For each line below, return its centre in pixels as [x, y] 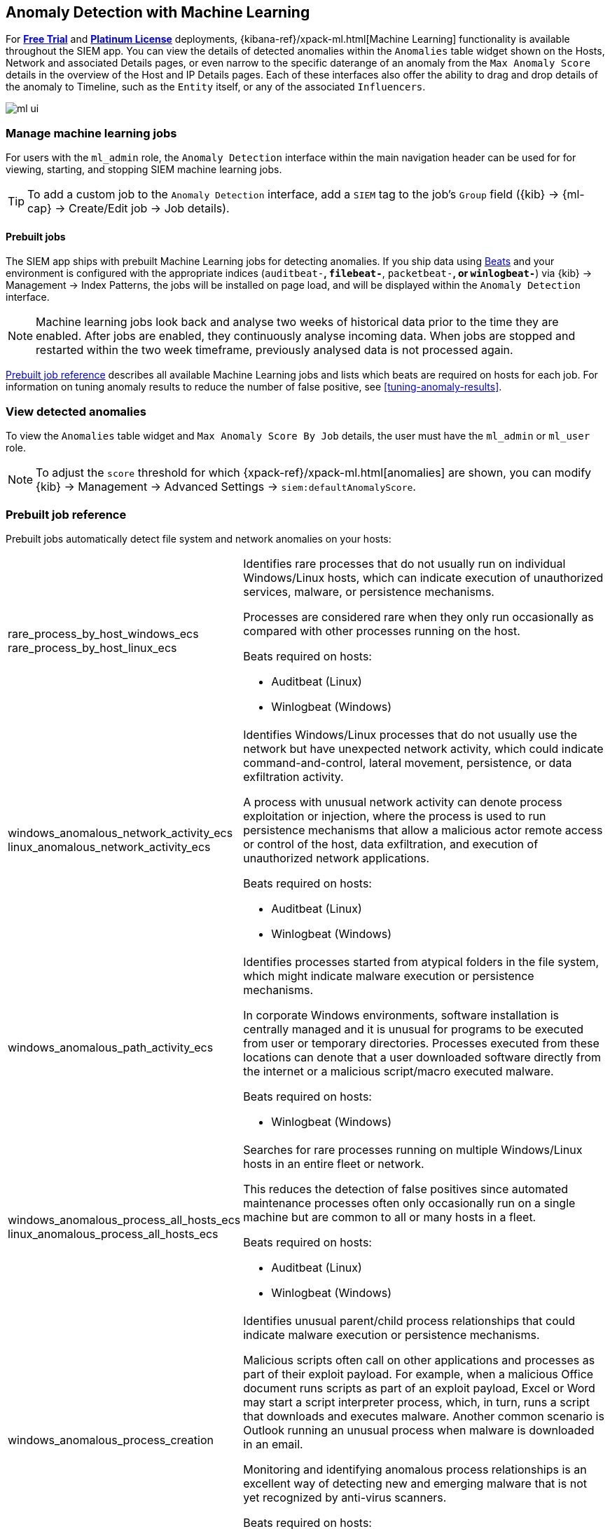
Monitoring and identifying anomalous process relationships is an [415, 1469]
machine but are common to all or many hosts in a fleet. [390, 1217]
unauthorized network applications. [337, 858]
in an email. [273, 1444]
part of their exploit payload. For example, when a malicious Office [418, 1374]
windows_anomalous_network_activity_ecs [120, 833]
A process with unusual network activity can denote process [403, 802]
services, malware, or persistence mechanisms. [369, 591]
